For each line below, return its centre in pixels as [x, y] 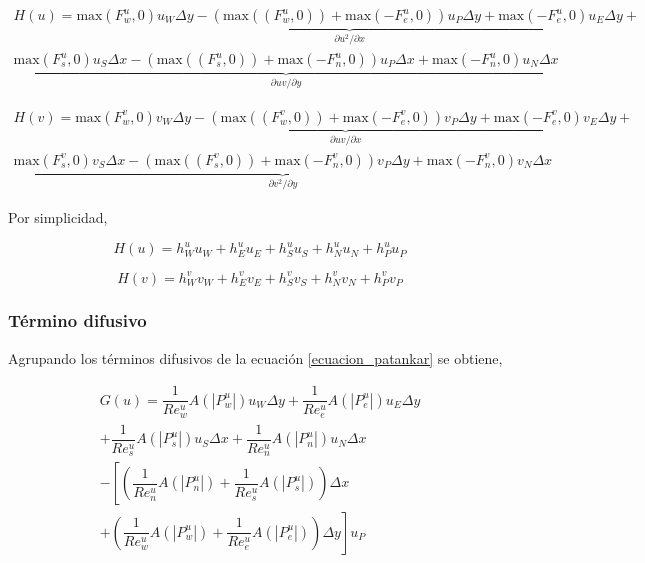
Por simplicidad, [58, 216]
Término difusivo [77, 320]
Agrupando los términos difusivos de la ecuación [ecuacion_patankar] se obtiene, [255, 357]
